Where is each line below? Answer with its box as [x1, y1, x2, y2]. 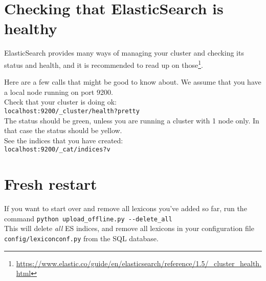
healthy [4, 18, 57, 39]
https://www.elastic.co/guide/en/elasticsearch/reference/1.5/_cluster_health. [16, 258, 262, 268]
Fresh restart [4, 173, 97, 194]
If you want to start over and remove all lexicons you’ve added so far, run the [4, 203, 247, 214]
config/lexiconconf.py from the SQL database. [4, 233, 159, 243]
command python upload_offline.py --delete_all [4, 213, 172, 223]
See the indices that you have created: [4, 135, 123, 145]
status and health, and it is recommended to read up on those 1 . [4, 58, 203, 70]
